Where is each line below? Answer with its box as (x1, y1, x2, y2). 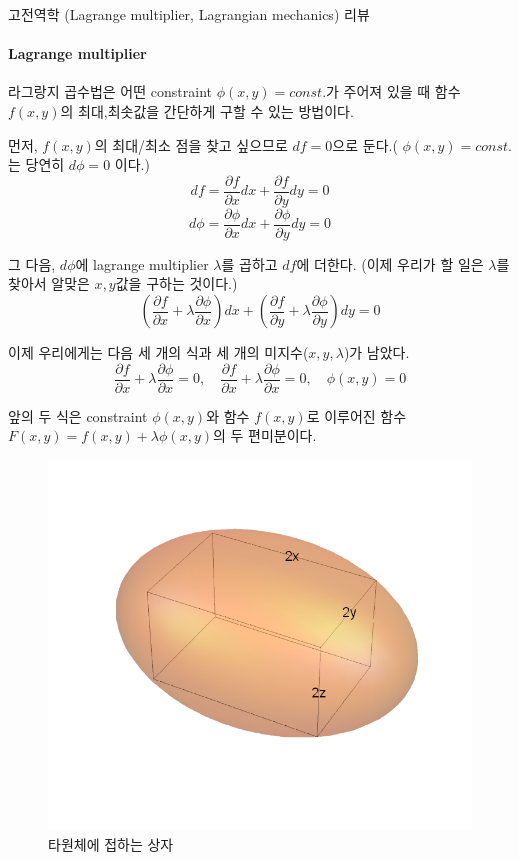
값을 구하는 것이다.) (115, 273, 238, 294)
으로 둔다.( (332, 134, 398, 155)
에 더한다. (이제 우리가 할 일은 (296, 253, 484, 274)
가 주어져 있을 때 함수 (326, 81, 461, 102)
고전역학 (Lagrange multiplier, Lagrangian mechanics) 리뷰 (8, 4, 370, 24)
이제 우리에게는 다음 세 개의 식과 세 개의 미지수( (8, 342, 309, 363)
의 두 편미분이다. (212, 425, 317, 446)
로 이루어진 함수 (306, 405, 407, 426)
